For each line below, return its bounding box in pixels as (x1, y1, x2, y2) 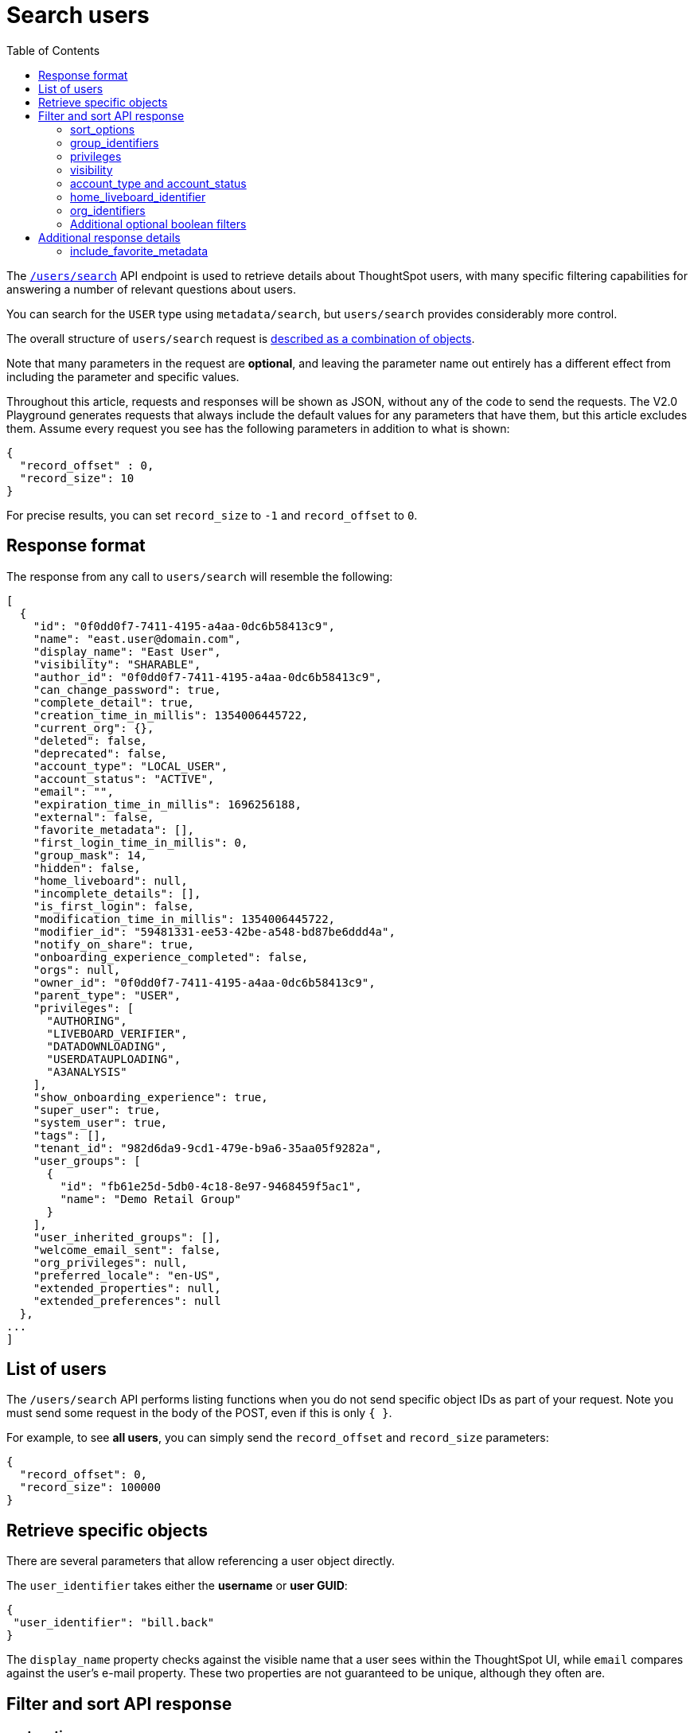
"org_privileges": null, (33, 1256, 188, 1269)
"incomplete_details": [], (33, 886, 201, 900)
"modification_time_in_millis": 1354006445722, (33, 912, 336, 925)
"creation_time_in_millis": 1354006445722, (33, 708, 309, 722)
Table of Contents (6, 43, 100, 57)
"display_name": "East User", (33, 645, 221, 658)
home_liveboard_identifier (70, 189, 206, 204)
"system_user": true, (33, 1116, 168, 1129)
